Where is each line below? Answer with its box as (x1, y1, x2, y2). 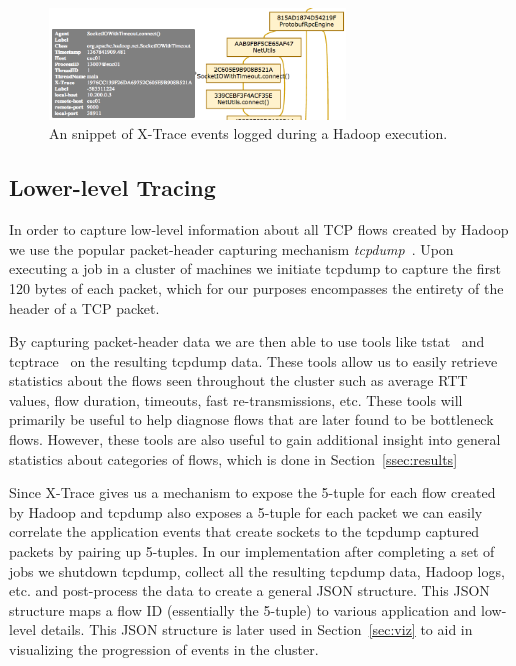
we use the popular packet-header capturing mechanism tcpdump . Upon (9, 238, 454, 259)
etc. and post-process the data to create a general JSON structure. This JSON (9, 580, 490, 601)
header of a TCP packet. (9, 297, 160, 318)
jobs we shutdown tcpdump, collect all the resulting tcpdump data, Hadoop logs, (9, 560, 505, 581)
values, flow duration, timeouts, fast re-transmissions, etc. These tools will (9, 389, 463, 410)
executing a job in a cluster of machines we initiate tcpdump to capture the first (9, 258, 501, 279)
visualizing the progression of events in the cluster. (9, 639, 319, 659)
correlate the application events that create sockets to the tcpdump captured (9, 521, 480, 542)
